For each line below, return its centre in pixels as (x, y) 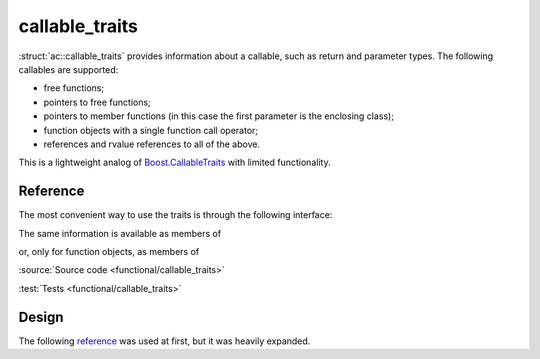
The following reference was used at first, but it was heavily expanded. (164, 341)
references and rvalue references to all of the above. (151, 144)
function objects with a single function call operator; (151, 130)
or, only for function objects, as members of (109, 251)
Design (41, 316)
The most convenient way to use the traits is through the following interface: (175, 215)
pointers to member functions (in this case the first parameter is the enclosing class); (219, 116)
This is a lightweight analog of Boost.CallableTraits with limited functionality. (174, 162)
